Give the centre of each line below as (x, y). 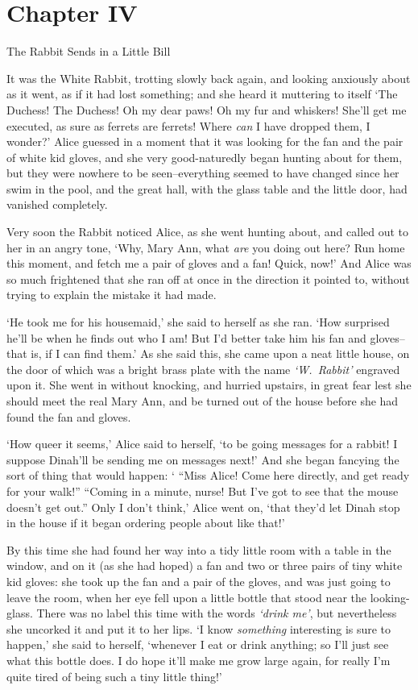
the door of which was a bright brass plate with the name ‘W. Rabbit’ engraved (203, 369)
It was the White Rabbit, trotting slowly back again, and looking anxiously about (209, 78)
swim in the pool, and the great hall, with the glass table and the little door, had (207, 188)
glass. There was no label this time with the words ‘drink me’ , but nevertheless (202, 613)
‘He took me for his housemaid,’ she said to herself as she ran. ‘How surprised (198, 322)
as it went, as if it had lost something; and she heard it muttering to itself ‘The (202, 94)
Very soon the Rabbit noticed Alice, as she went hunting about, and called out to (208, 232)
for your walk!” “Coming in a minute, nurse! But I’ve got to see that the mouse (203, 490)
